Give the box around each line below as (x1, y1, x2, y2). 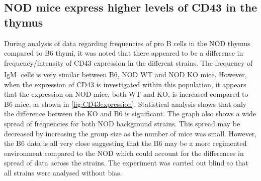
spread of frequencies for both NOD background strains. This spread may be (4, 118, 240, 128)
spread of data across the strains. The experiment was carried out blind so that (4, 157, 248, 168)
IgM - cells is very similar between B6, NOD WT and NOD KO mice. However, (4, 68, 247, 80)
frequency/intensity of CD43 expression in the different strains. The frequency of (4, 57, 253, 68)
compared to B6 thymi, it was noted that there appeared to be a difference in (4, 48, 243, 58)
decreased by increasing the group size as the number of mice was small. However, (4, 128, 257, 138)
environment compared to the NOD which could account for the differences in (4, 147, 244, 158)
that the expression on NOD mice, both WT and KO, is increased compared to (4, 89, 248, 99)
